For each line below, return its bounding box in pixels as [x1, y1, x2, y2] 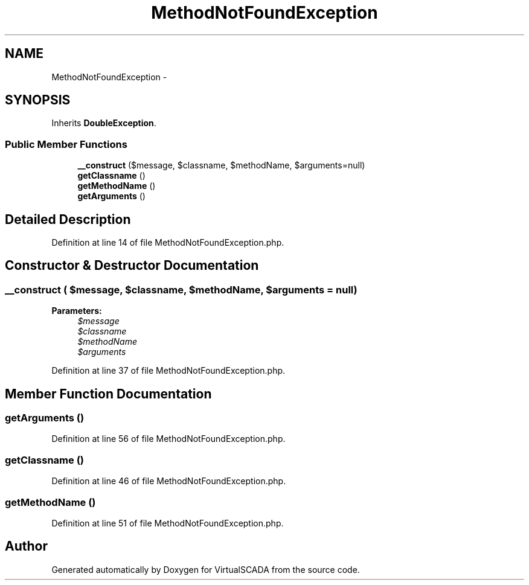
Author [5, 539, 48, 554]
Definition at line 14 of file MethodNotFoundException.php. [51, 237, 284, 248]
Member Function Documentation [5, 386, 212, 401]
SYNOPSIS [5, 92, 71, 108]
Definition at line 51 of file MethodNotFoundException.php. [51, 517, 284, 528]
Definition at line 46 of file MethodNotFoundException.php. [51, 476, 286, 487]
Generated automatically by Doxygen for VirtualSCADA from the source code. [51, 564, 360, 575]
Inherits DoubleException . [51, 118, 156, 129]
